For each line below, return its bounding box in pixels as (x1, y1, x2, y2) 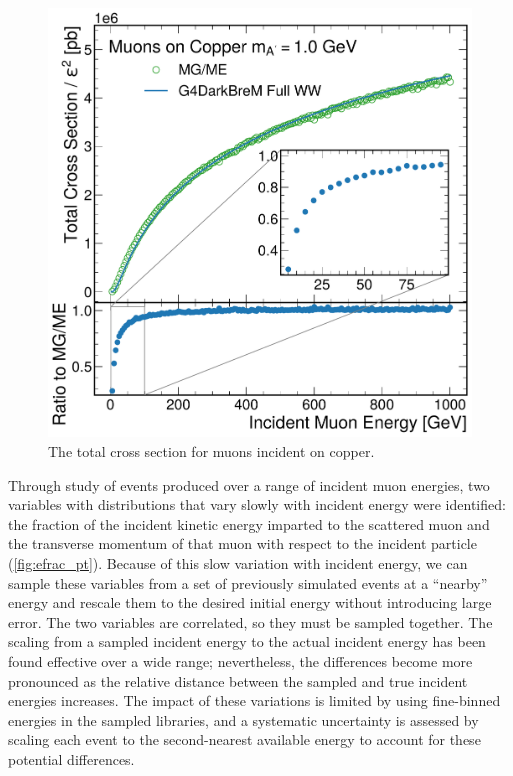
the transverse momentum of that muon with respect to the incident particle (8, 533, 477, 554)
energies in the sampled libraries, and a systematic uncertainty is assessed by (8, 709, 479, 730)
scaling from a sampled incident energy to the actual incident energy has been (8, 631, 486, 652)
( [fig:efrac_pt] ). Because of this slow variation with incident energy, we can (8, 553, 468, 573)
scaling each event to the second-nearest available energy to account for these (8, 729, 481, 750)
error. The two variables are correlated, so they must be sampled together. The (8, 611, 493, 632)
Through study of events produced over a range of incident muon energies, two (8, 474, 490, 495)
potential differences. (8, 748, 135, 769)
